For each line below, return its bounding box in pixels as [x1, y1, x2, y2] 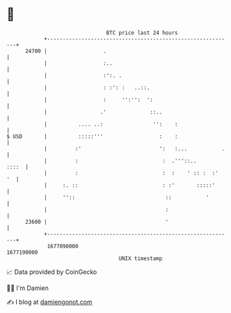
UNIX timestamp [118, 254, 163, 262]
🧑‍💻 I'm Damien [6, 284, 49, 292]
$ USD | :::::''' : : [6, 132, 178, 140]
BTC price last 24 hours [106, 29, 178, 36]
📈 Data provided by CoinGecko [6, 268, 97, 276]
